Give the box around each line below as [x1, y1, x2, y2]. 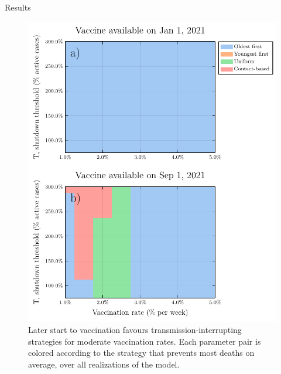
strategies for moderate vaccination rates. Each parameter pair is [28, 335, 261, 347]
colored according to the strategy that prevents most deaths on [28, 346, 255, 359]
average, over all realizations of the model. [28, 358, 180, 370]
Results [5, 1, 31, 13]
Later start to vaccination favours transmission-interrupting [28, 324, 242, 336]
